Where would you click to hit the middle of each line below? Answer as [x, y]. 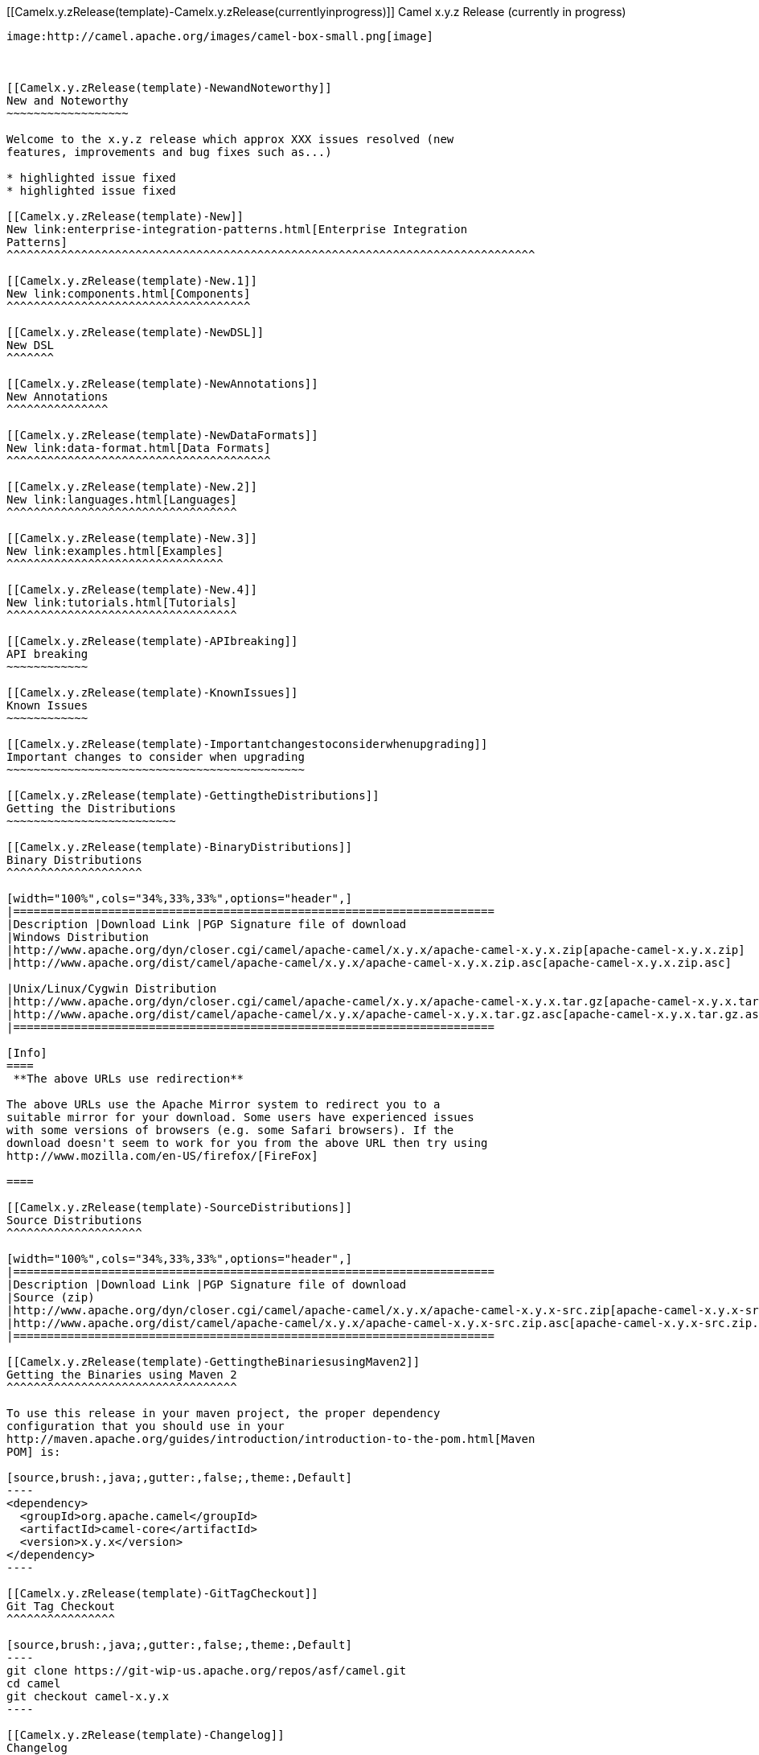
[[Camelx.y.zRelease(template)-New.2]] [132, 487]
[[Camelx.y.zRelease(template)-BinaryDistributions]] [179, 847]
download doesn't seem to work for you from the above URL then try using [247, 1143]
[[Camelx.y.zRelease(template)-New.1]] [132, 281]
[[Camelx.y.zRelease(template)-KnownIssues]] [152, 693]
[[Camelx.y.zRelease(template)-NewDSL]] [135, 332]
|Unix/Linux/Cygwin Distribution [112, 988]
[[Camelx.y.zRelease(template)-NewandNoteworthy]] [169, 88]
